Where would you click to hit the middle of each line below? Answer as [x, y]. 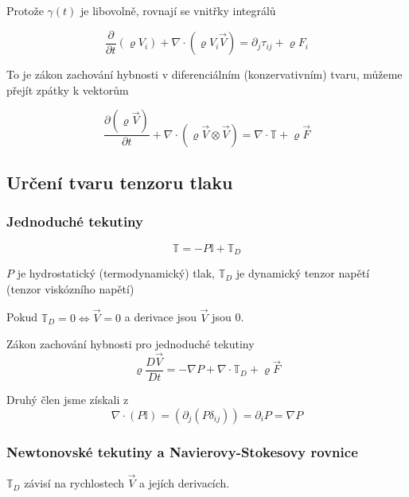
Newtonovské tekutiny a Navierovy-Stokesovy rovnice [182, 451]
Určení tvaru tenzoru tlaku [120, 182]
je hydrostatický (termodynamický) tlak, [116, 273]
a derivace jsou [161, 317]
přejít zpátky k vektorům [68, 89]
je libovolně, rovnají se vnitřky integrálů [178, 10]
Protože [25, 10]
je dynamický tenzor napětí [303, 273]
